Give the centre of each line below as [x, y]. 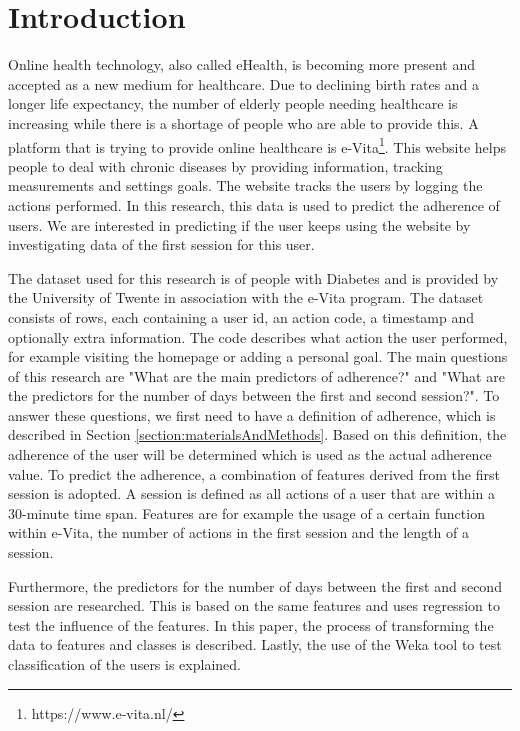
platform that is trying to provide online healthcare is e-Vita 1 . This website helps [257, 145]
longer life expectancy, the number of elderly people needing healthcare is [233, 103]
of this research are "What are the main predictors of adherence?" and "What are [256, 375]
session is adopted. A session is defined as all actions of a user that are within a [251, 493]
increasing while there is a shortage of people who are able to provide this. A [243, 122]
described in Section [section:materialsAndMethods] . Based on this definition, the [257, 434]
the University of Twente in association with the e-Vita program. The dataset [246, 297]
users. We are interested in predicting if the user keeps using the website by [239, 224]
